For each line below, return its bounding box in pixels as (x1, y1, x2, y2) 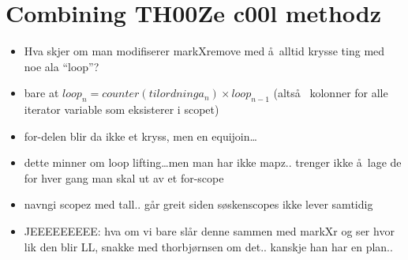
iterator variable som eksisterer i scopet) (24, 101, 219, 118)
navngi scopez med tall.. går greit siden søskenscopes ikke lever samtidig (24, 196, 373, 213)
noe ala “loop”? (24, 58, 99, 74)
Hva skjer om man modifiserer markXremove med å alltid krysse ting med (24, 43, 385, 59)
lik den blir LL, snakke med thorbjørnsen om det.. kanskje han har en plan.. (24, 238, 393, 254)
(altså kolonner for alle (273, 85, 388, 101)
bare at (24, 85, 59, 101)
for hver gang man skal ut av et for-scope (24, 169, 224, 186)
